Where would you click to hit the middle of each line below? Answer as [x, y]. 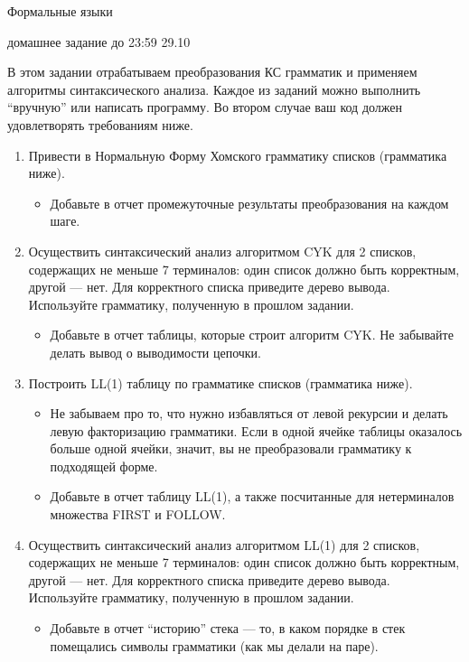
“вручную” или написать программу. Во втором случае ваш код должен [205, 107]
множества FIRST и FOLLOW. [138, 514]
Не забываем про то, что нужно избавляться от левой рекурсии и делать [249, 413]
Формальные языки [60, 11]
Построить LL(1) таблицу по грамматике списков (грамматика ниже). [220, 382]
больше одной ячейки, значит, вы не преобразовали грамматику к [231, 448]
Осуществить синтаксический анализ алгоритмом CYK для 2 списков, [222, 251]
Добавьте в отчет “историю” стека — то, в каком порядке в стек [228, 628]
